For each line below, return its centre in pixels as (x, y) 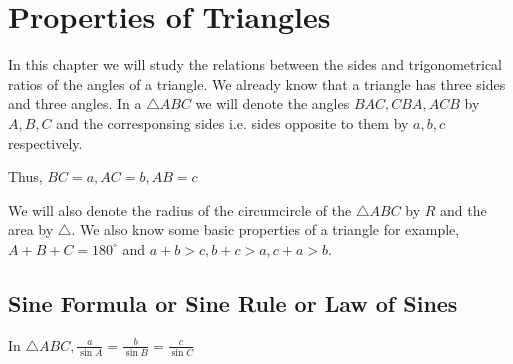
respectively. (45, 142)
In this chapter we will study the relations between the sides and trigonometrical (255, 64)
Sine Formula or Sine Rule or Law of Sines (233, 302)
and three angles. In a (75, 103)
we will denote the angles (272, 103)
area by (31, 229)
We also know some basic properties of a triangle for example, (269, 229)
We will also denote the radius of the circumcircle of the (180, 209)
